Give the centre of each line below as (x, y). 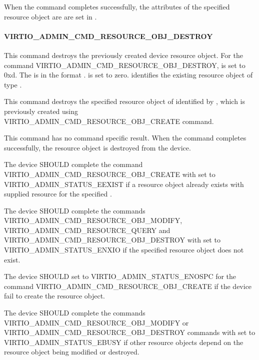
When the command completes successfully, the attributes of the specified (117, 6)
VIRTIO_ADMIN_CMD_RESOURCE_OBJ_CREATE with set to (110, 174)
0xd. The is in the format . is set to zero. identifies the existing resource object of (128, 75)
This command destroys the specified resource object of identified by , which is (124, 101)
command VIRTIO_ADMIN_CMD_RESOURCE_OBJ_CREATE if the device (128, 286)
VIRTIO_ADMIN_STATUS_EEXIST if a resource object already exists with (124, 184)
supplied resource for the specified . (58, 194)
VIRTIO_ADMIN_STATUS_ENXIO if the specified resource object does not (124, 250)
